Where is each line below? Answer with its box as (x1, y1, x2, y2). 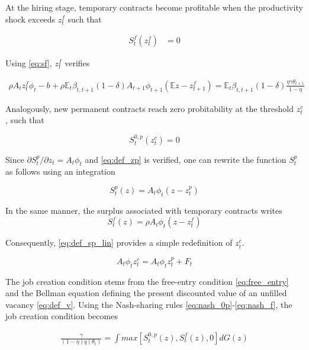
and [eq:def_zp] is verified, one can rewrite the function (85, 153, 287, 165)
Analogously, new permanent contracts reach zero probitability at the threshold (5, 102, 294, 114)
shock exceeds (5, 12, 56, 25)
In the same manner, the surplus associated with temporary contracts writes (5, 204, 282, 216)
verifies (65, 57, 90, 69)
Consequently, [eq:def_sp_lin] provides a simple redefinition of (5, 236, 233, 249)
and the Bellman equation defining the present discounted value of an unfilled (5, 287, 287, 299)
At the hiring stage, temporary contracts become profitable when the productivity (5, 1, 303, 13)
